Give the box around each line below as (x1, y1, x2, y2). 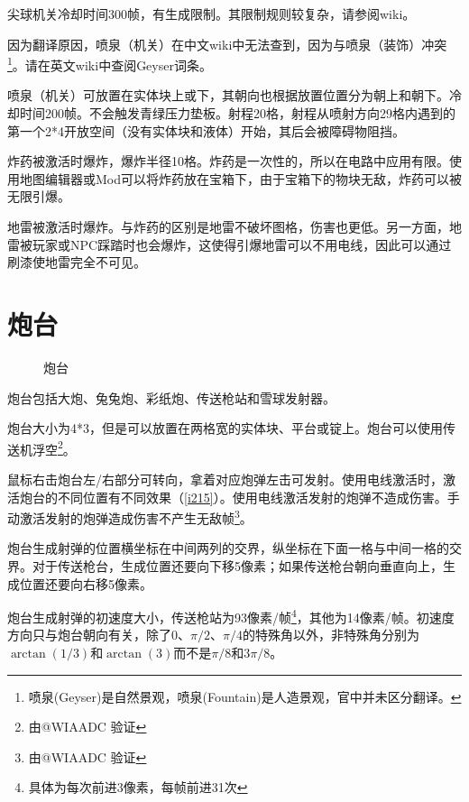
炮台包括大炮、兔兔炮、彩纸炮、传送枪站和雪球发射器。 (7, 388, 336, 407)
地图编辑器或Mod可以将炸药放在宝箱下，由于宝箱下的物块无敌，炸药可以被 (19, 169, 463, 188)
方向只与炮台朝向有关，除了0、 (7, 625, 190, 644)
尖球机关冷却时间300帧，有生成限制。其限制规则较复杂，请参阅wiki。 (7, 5, 416, 23)
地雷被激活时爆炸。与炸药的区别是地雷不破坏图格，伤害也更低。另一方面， (7, 217, 449, 235)
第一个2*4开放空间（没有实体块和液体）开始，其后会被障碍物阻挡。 (7, 121, 405, 140)
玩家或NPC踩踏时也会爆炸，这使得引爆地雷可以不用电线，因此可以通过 (32, 235, 452, 254)
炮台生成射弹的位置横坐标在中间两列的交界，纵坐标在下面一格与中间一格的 (7, 539, 449, 558)
